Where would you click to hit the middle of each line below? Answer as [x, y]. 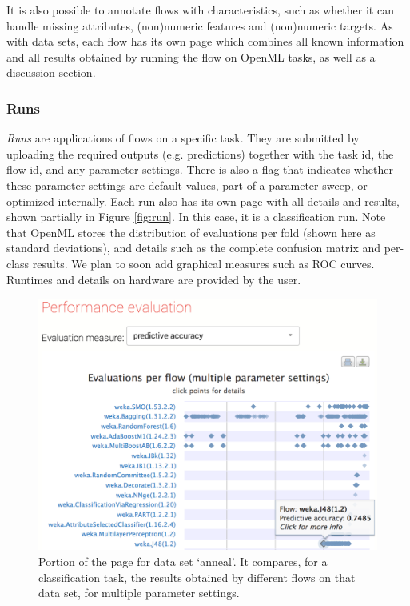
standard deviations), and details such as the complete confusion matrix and [194, 248]
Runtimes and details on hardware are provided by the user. [154, 279]
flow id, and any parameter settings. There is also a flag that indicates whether [200, 169]
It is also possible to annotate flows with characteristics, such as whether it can [200, 10]
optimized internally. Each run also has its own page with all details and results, [203, 201]
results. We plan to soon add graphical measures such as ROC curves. [203, 263]
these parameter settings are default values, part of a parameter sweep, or [187, 185]
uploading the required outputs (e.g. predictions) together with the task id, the [200, 153]
